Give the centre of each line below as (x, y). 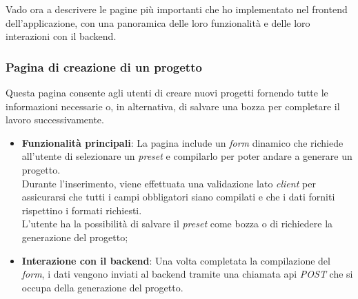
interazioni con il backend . (61, 36)
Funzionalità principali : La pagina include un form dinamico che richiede (182, 142)
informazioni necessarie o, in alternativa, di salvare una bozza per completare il (173, 106)
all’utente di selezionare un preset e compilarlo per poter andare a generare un (187, 156)
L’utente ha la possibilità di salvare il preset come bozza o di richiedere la (177, 224)
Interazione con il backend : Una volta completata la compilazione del (176, 260)
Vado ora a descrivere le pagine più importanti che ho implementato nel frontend (177, 9)
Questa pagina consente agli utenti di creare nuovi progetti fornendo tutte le (167, 92)
